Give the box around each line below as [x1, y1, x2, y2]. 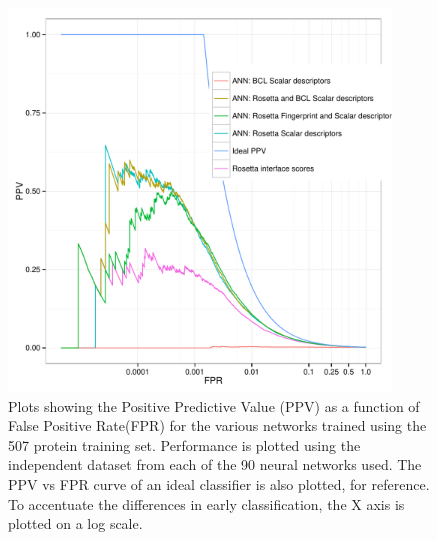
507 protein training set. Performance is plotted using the [8, 434, 361, 455]
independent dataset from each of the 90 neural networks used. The [8, 454, 422, 475]
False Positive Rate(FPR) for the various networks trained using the [8, 415, 427, 436]
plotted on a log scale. [8, 513, 143, 534]
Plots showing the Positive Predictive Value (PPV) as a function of [8, 395, 420, 416]
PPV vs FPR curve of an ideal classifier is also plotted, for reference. [8, 473, 430, 494]
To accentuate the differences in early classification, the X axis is [8, 493, 405, 514]
